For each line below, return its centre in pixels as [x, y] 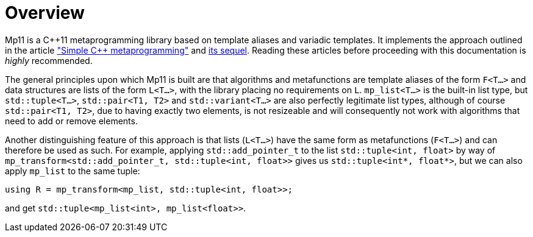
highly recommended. [49, 60]
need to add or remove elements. [71, 121]
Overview [45, 13]
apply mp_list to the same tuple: [73, 171]
